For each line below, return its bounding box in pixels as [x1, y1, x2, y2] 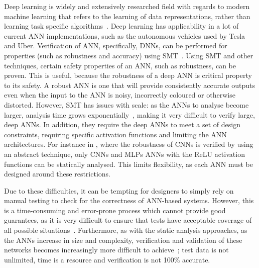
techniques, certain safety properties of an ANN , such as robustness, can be [4, 60, 236, 70]
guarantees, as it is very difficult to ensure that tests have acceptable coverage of [4, 215, 252, 225]
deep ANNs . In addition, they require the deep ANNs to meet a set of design [4, 119, 240, 130]
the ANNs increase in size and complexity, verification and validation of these [4, 234, 242, 245]
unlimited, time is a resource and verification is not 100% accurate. [4, 254, 210, 264]
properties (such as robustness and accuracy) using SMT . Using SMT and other [4, 50, 253, 60]
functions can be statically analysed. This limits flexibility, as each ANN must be [4, 158, 253, 169]
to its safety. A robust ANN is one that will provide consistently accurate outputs [4, 79, 255, 90]
